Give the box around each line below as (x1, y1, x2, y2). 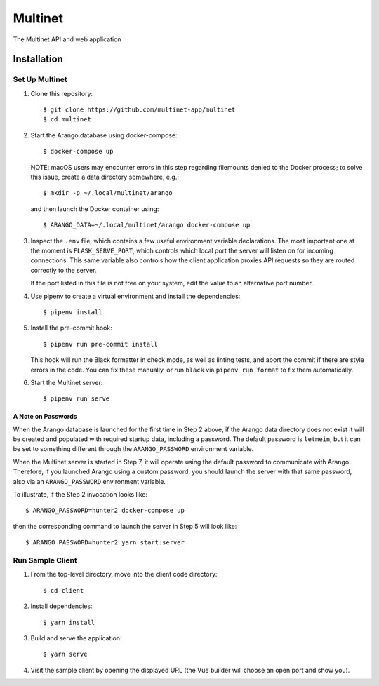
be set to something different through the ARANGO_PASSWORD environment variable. (13, 445, 254, 453)
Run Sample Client (13, 555, 77, 565)
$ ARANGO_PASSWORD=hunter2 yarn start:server (25, 539, 185, 546)
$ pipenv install (43, 308, 102, 316)
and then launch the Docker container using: (30, 204, 159, 213)
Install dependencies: (30, 602, 93, 610)
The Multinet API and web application (13, 35, 122, 43)
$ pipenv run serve (43, 395, 110, 403)
